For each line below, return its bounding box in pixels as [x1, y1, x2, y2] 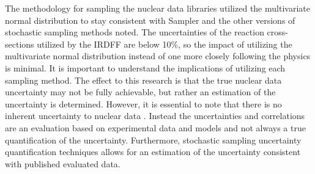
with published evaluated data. [5, 157, 120, 170]
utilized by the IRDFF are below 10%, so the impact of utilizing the [37, 37, 292, 50]
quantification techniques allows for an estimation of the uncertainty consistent [5, 145, 301, 158]
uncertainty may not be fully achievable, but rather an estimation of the [5, 85, 276, 98]
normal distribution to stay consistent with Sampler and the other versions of [5, 13, 295, 26]
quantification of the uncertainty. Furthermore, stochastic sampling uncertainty [5, 133, 302, 146]
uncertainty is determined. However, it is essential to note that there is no [5, 97, 282, 110]
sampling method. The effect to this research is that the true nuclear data [5, 73, 282, 86]
